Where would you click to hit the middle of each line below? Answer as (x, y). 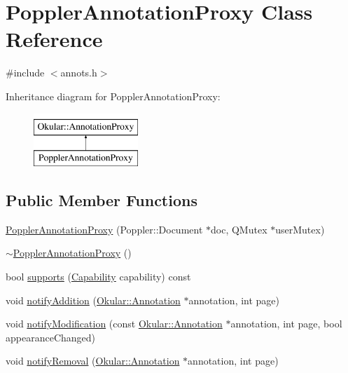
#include (25, 73)
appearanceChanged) (51, 337)
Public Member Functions (102, 200)
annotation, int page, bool (286, 324)
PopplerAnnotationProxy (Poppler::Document (104, 229)
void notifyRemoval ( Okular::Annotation (93, 361)
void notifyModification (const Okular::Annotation (114, 324)
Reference (54, 39)
